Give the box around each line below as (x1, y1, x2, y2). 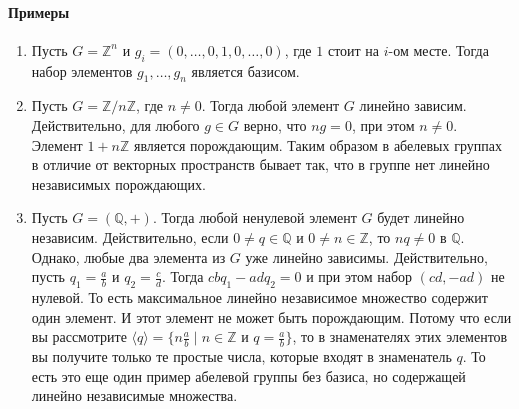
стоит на (327, 39, 380, 60)
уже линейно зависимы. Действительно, (245, 246, 488, 267)
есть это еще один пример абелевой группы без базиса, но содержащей (31, 365, 466, 386)
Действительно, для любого (31, 114, 200, 135)
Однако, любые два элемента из (31, 246, 226, 267)
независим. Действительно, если (31, 226, 229, 247)
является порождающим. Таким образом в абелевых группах (133, 134, 502, 155)
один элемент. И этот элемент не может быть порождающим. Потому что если (31, 306, 512, 327)
